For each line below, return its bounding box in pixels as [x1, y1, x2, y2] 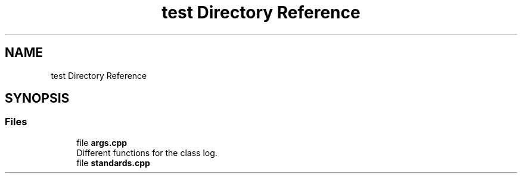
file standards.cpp [76, 157, 150, 168]
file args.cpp [76, 137, 128, 148]
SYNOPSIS [5, 91, 70, 106]
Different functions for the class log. [76, 147, 218, 158]
